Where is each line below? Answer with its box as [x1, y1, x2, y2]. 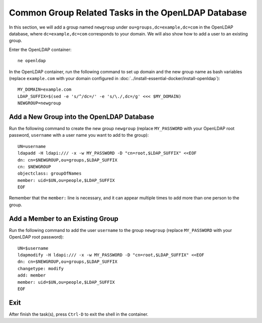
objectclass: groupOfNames [17, 171, 82, 177]
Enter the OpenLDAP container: [9, 47, 72, 52]
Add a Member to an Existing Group [9, 214, 118, 223]
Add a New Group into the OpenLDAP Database [9, 113, 154, 121]
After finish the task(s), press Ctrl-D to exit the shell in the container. [9, 311, 148, 317]
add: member [17, 273, 46, 278]
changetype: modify [17, 266, 64, 271]
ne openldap [17, 58, 46, 64]
